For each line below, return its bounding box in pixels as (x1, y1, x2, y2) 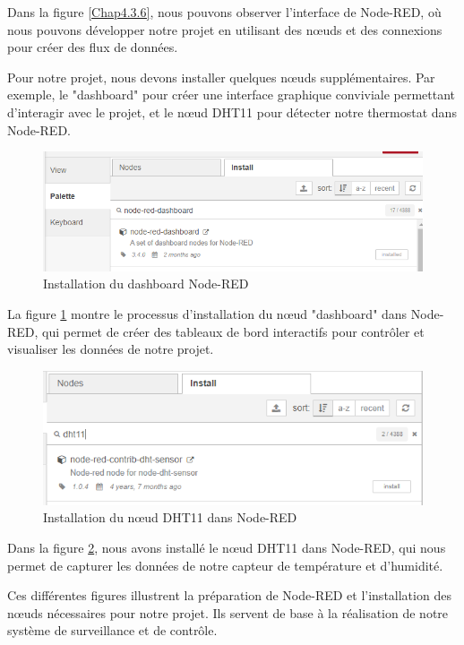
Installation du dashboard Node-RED (43, 274, 249, 293)
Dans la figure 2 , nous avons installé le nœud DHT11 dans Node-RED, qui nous (7, 537, 446, 556)
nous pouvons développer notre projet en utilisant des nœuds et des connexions (7, 20, 443, 39)
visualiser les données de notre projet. (7, 340, 214, 358)
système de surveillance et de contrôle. (7, 621, 218, 640)
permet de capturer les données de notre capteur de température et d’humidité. (7, 555, 443, 574)
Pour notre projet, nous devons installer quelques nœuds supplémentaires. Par (7, 67, 435, 86)
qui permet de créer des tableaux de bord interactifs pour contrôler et (42, 322, 425, 340)
